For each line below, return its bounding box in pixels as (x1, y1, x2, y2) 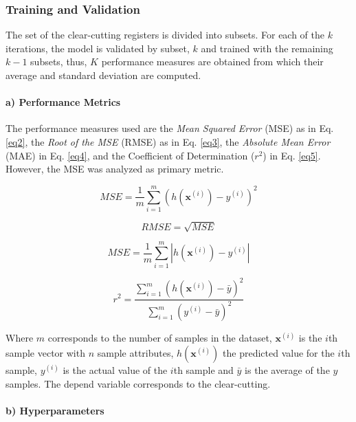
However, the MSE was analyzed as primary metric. (5, 162, 224, 176)
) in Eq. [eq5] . (263, 148, 321, 162)
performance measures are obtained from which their (101, 54, 324, 69)
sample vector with (5, 346, 85, 360)
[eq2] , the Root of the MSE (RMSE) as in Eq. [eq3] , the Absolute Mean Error (5, 134, 331, 148)
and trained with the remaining (201, 41, 333, 55)
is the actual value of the (63, 363, 168, 377)
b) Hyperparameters (5, 403, 104, 417)
